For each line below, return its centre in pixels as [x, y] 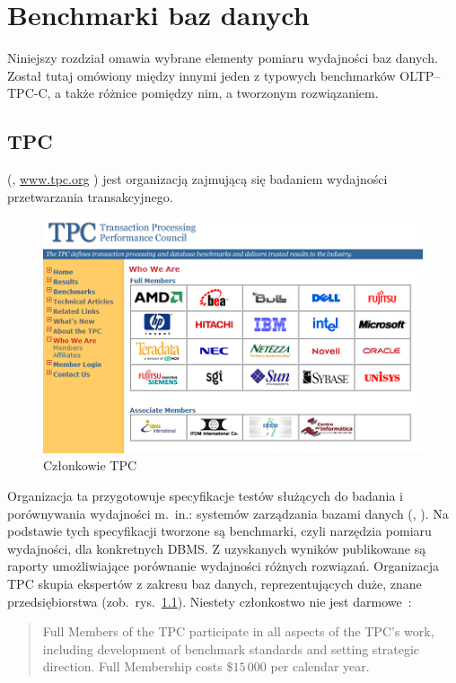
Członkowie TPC [90, 465]
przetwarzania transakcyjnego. [90, 196]
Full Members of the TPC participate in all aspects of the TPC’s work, [238, 631]
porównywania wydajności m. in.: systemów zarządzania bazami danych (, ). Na [228, 513]
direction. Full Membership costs [132, 666]
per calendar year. [320, 666]
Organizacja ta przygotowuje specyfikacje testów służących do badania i [205, 495]
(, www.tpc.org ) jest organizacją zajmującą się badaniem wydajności [197, 179]
